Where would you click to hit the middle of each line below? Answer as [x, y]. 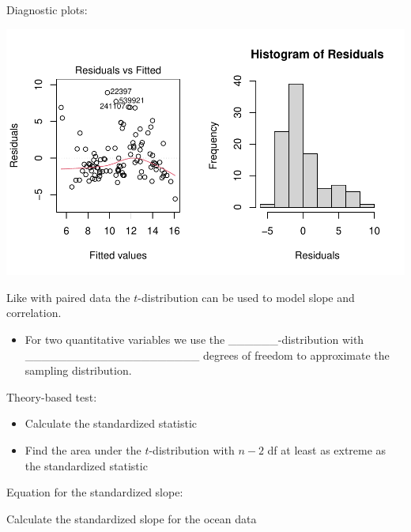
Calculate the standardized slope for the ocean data [132, 518]
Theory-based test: [52, 396]
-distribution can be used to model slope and [246, 297]
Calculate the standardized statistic [111, 423]
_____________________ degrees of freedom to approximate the [207, 355]
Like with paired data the [68, 297]
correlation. [34, 313]
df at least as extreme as [327, 450]
